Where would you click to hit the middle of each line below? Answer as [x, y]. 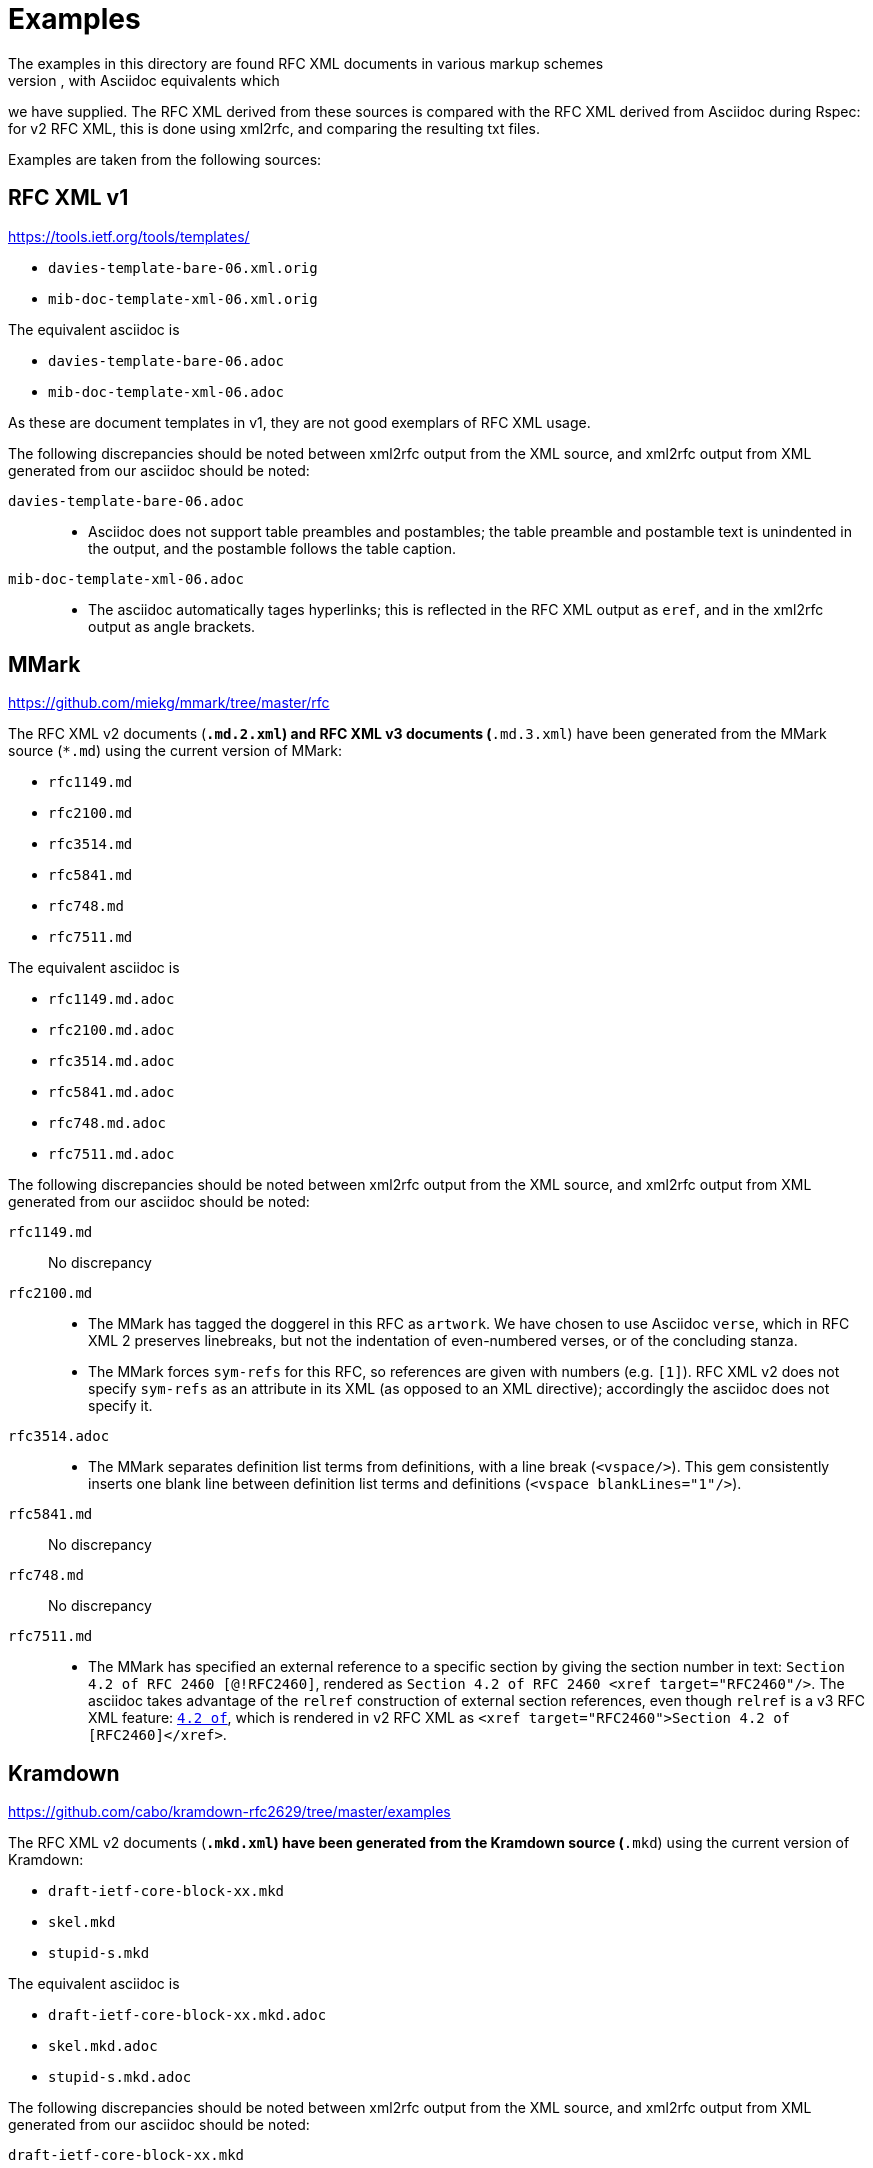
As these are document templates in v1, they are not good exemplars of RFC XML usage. [299, 422]
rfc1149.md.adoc [111, 999]
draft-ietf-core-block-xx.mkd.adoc [187, 2015]
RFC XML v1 [68, 198]
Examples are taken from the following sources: [165, 159]
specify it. [120, 1406]
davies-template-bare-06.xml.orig [183, 267]
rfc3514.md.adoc [111, 1061]
